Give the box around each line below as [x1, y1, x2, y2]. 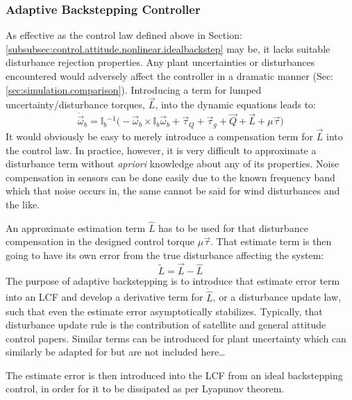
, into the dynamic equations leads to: [155, 97, 316, 112]
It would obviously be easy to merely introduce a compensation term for [6, 129, 313, 144]
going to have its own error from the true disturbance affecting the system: [6, 248, 324, 262]
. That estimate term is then [210, 234, 332, 249]
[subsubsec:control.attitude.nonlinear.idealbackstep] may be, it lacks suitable [6, 41, 330, 56]
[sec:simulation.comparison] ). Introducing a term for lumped [6, 82, 262, 97]
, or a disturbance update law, [212, 290, 342, 304]
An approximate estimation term [6, 220, 146, 235]
